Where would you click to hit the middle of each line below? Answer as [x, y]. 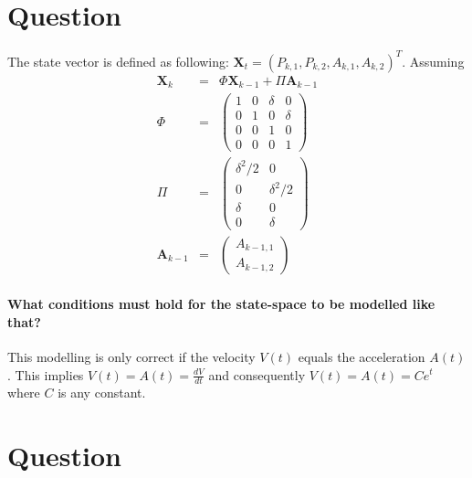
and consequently [257, 374]
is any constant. [102, 393]
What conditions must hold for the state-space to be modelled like [221, 304]
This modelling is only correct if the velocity [131, 356]
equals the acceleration [362, 356]
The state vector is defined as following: [118, 61]
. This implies [46, 374]
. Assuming [433, 61]
